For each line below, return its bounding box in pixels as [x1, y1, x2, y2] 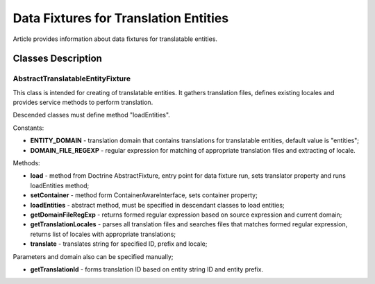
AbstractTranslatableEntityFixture [12, 74, 131, 83]
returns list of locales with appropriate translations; [30, 230, 176, 238]
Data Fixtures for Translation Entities [12, 10, 229, 26]
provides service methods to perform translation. [12, 98, 153, 107]
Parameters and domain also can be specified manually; [12, 252, 174, 260]
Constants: [12, 124, 44, 132]
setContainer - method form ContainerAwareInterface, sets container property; [30, 191, 258, 199]
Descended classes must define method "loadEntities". [12, 111, 170, 119]
